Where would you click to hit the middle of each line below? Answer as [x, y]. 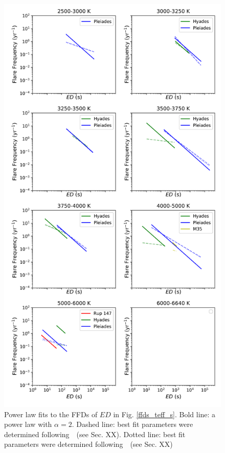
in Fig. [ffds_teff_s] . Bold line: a [164, 414]
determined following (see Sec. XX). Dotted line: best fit [95, 434]
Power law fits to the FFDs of [51, 414]
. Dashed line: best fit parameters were [132, 424]
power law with [28, 424]
